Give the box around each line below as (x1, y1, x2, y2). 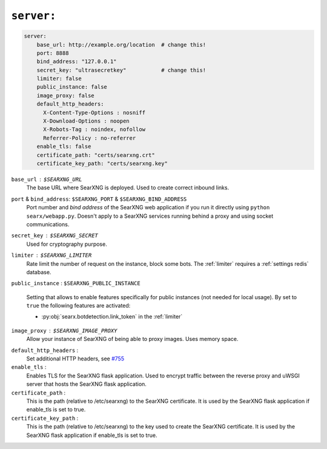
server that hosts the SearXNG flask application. (26, 380, 147, 388)
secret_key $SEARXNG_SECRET (11, 232, 98, 239)
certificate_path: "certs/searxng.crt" (36, 152, 156, 158)
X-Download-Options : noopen (43, 118, 130, 124)
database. (26, 268, 51, 275)
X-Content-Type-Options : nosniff (43, 109, 145, 116)
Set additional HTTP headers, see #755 (26, 355, 124, 362)
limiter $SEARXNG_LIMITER (11, 252, 92, 259)
